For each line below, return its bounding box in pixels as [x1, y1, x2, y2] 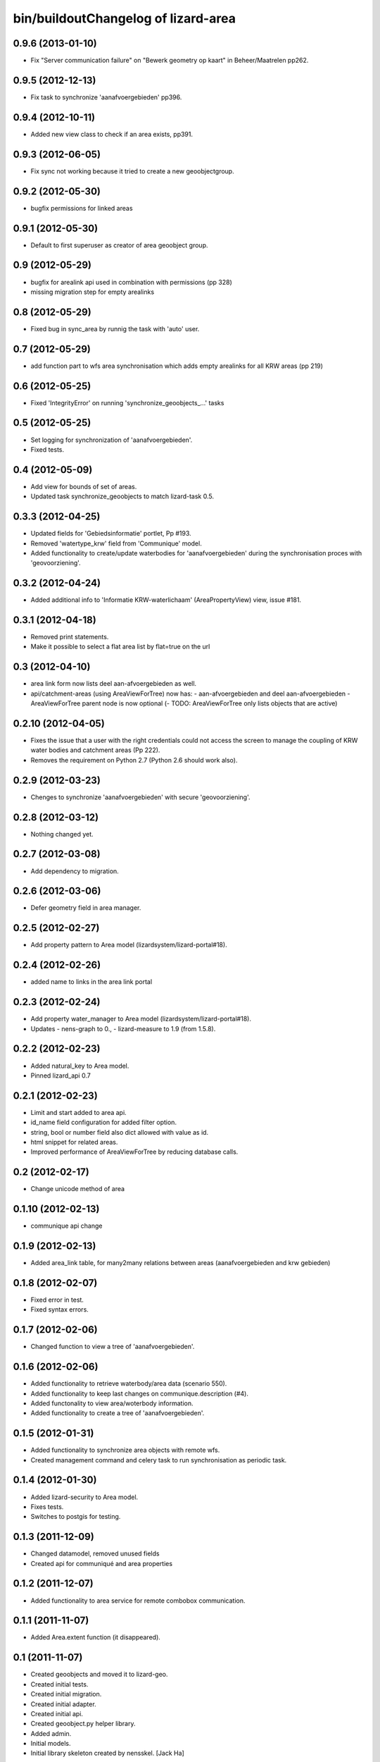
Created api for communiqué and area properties [30, 1559, 172, 1567]
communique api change [30, 1221, 103, 1230]
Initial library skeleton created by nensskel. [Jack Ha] [30, 1749, 184, 1758]
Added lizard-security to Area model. [30, 1493, 139, 1501]
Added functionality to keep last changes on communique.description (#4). [30, 1389, 249, 1398]
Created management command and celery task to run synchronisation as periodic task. [30, 1455, 287, 1464]
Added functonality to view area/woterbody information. [30, 1399, 194, 1407]
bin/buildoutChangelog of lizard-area [13, 11, 236, 26]
